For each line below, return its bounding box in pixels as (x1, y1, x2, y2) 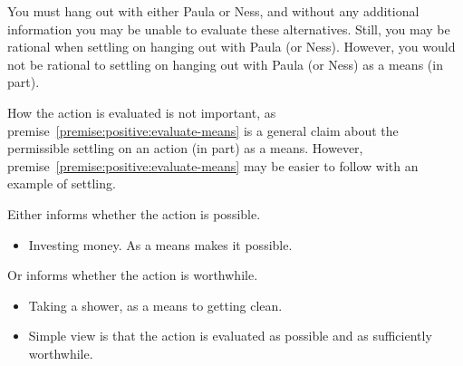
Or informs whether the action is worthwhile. (7, 265, 258, 284)
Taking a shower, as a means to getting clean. (28, 295, 283, 314)
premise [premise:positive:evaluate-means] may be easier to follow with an (7, 156, 419, 175)
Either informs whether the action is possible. (7, 204, 261, 223)
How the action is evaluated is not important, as (7, 102, 276, 121)
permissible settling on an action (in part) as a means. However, (7, 139, 363, 158)
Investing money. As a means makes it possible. (28, 235, 293, 254)
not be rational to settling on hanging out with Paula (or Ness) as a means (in (7, 54, 443, 73)
